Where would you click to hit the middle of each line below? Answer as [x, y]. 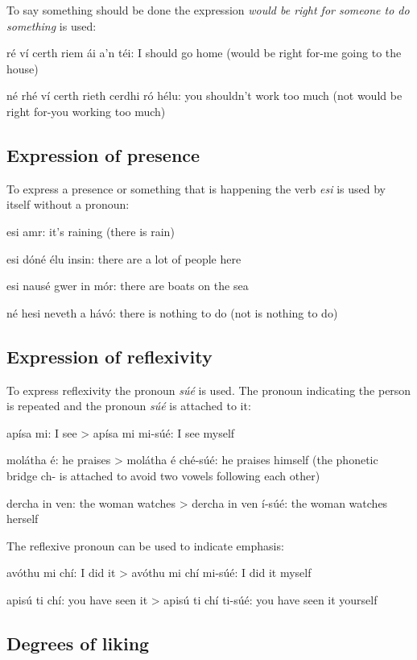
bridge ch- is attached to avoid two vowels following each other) [163, 475]
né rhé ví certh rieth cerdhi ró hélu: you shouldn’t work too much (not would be [204, 95]
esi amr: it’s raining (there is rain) [91, 231]
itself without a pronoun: [68, 204]
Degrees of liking [78, 643]
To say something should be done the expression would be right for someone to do [208, 10]
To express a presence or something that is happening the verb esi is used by [196, 188]
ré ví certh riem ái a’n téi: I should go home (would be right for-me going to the [204, 53]
